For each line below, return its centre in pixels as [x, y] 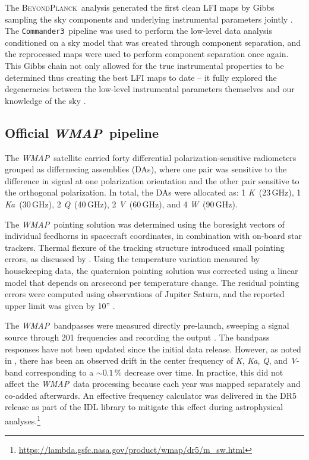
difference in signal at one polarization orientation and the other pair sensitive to [152, 180]
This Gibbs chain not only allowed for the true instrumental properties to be [144, 66]
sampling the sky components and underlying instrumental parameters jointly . [149, 19]
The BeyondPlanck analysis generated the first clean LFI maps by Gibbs [140, 7]
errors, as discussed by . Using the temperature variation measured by [132, 259]
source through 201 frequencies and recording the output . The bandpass [137, 337]
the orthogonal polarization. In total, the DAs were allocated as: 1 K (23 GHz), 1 [153, 192]
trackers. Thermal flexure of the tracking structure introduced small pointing [145, 247]
